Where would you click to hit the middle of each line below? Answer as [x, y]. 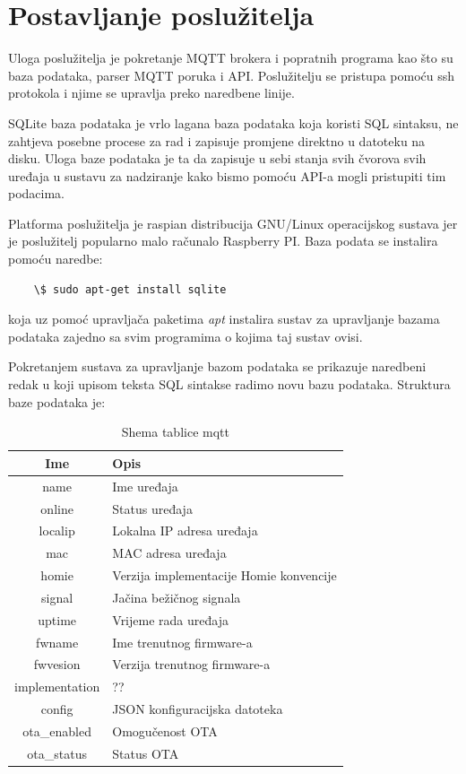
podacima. [37, 193]
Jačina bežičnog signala [177, 597]
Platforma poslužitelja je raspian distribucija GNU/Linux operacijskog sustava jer [233, 223]
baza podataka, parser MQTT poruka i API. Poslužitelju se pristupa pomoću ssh [232, 75]
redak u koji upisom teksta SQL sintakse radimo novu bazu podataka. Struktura [229, 384]
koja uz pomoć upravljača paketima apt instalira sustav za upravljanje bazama [224, 319]
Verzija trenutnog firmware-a [191, 664]
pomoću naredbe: [56, 259]
